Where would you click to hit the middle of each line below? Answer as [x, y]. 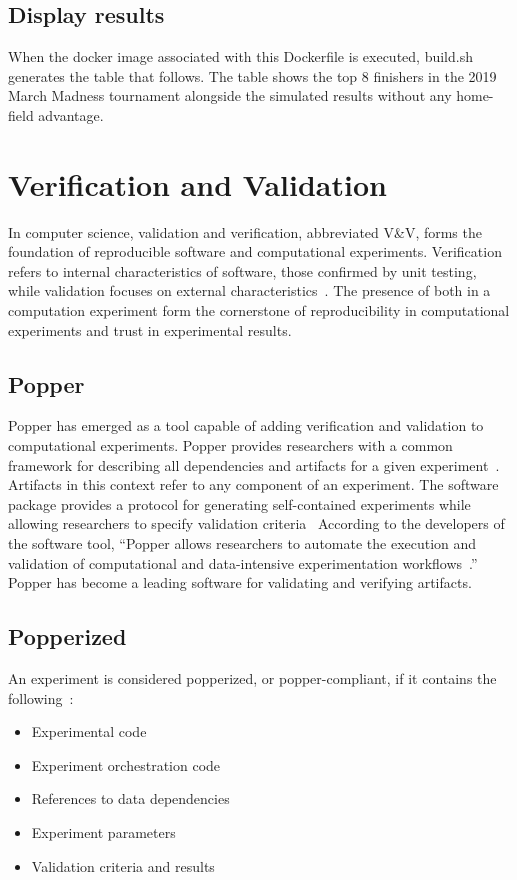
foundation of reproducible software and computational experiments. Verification [255, 251]
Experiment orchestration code [126, 764]
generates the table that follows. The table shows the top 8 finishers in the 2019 [252, 75]
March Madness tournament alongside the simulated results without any [230, 95]
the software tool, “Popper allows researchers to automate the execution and [242, 543]
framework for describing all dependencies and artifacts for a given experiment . [254, 464]
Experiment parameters [103, 831]
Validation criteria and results [123, 865]
